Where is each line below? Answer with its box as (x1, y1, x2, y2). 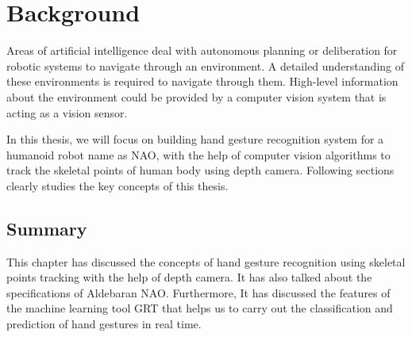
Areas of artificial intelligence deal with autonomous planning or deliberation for (6, 42, 398, 59)
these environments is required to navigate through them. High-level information (6, 73, 399, 90)
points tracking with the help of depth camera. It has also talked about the (6, 269, 372, 285)
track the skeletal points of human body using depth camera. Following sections (6, 162, 395, 178)
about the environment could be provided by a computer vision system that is (6, 88, 387, 105)
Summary (6, 216, 87, 240)
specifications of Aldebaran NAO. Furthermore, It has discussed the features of (6, 284, 391, 301)
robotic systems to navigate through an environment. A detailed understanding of (6, 57, 405, 74)
